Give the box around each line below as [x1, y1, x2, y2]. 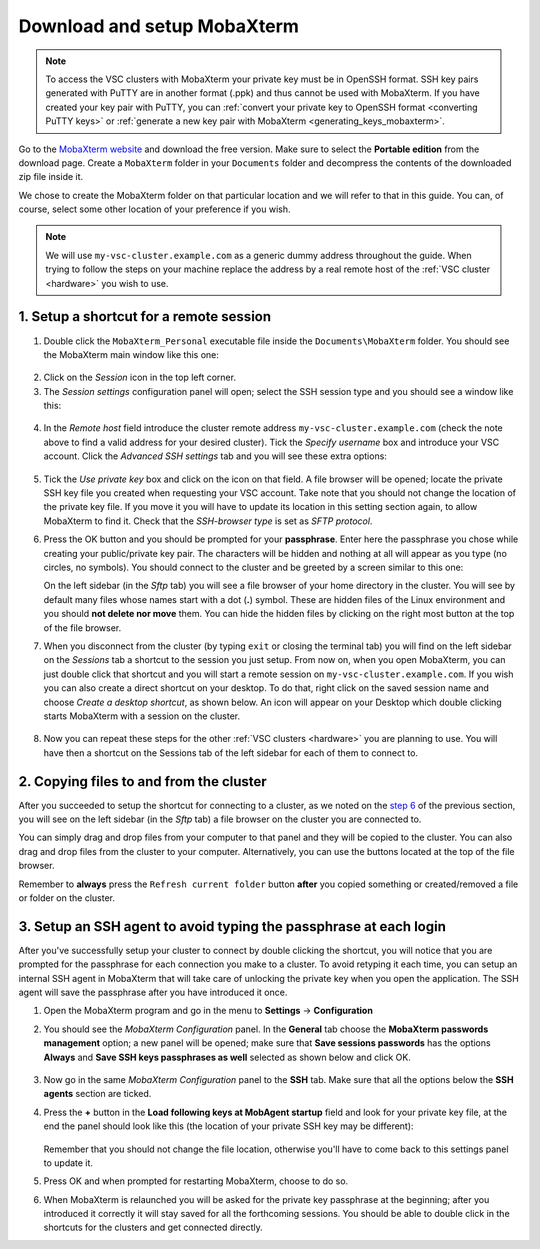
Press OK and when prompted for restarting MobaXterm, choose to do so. [43, 1175, 349, 1187]
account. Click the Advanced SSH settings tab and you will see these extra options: [43, 450, 387, 462]
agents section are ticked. [43, 1088, 152, 1100]
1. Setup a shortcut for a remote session [18, 308, 272, 325]
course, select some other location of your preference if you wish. [18, 203, 291, 215]
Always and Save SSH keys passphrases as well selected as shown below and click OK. [43, 1051, 412, 1063]
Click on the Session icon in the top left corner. [43, 371, 237, 384]
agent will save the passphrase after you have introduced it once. [18, 986, 288, 999]
